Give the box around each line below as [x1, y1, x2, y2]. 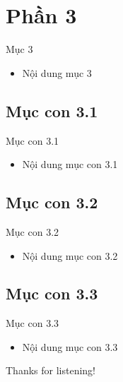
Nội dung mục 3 [22, 65, 92, 80]
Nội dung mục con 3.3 [22, 339, 118, 354]
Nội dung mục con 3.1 [22, 157, 118, 172]
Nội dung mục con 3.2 [22, 248, 118, 263]
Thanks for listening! [6, 363, 95, 378]
